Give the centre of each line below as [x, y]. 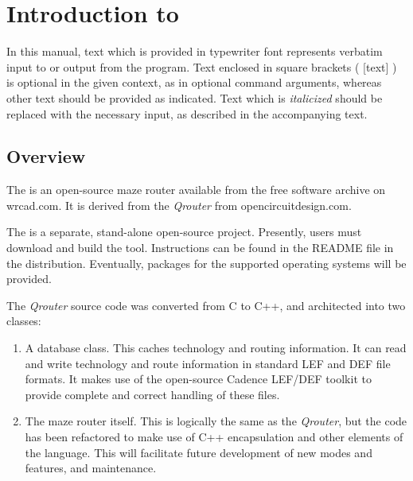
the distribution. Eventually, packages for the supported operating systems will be [206, 263]
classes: [24, 321]
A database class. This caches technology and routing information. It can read [216, 348]
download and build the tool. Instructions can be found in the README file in [200, 248]
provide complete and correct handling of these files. [152, 394]
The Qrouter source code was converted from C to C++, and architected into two [206, 305]
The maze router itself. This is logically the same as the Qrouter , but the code [216, 421]
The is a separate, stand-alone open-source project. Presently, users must [184, 232]
